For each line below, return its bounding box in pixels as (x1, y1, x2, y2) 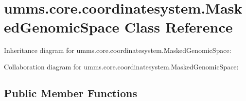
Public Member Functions (4, 85, 137, 100)
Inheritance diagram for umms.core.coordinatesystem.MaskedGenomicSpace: (4, 45, 231, 55)
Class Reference (124, 17, 233, 37)
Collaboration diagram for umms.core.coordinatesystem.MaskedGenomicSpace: (4, 61, 239, 71)
